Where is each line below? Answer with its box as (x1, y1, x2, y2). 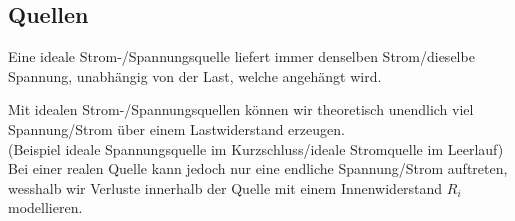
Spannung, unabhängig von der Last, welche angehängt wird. (8, 65, 382, 86)
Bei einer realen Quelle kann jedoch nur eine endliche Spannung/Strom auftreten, (8, 158, 508, 179)
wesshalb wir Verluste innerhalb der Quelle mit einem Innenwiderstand (8, 177, 443, 198)
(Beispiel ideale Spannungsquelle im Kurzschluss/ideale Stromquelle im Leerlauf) (8, 138, 504, 159)
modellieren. (8, 197, 83, 218)
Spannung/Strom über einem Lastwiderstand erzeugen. (8, 118, 345, 139)
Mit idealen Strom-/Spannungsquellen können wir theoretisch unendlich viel (8, 99, 474, 120)
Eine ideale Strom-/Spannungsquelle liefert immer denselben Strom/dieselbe (8, 46, 475, 67)
